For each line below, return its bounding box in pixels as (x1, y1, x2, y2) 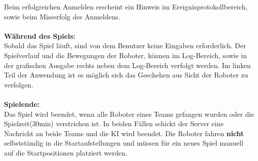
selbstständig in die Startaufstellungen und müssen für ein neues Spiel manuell (4, 138, 244, 148)
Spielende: (4, 98, 40, 109)
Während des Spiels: (4, 30, 76, 41)
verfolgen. (4, 79, 33, 89)
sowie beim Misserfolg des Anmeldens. (4, 11, 121, 21)
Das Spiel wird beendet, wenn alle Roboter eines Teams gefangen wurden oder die (4, 108, 255, 119)
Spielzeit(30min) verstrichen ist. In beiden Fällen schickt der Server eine (4, 118, 224, 129)
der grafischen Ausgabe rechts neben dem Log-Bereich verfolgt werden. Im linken (4, 60, 251, 70)
